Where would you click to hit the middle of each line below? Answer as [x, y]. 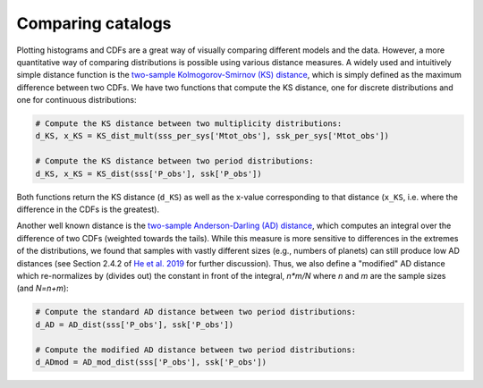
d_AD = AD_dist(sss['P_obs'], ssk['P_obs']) [135, 325]
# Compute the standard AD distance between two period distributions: [196, 312]
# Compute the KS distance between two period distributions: [174, 161]
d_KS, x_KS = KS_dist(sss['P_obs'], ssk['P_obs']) [149, 173]
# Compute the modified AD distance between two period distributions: [196, 350]
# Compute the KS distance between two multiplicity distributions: [189, 124]
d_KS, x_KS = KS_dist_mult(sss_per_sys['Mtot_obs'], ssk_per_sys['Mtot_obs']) [212, 136]
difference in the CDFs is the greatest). [88, 209]
